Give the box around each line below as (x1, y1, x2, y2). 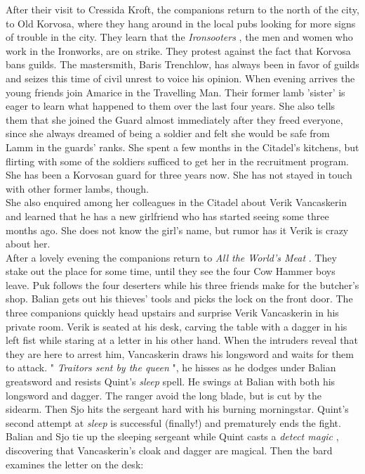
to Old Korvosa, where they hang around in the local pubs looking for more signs (6, 15, 356, 30)
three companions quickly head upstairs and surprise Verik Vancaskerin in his (6, 305, 339, 320)
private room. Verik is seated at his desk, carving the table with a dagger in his (6, 319, 347, 333)
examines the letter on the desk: (6, 456, 144, 471)
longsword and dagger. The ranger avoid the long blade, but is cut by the (6, 387, 321, 402)
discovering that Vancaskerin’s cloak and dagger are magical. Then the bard (6, 443, 333, 457)
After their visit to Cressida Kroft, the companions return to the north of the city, (6, 2, 359, 16)
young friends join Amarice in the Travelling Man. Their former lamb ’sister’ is (6, 84, 345, 99)
